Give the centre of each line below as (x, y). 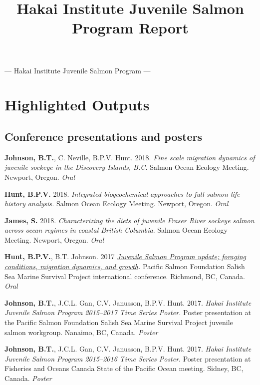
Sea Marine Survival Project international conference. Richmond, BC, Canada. (125, 276)
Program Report (130, 28)
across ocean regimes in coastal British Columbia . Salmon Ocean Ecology (116, 230)
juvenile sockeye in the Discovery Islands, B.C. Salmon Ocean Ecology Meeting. (127, 167)
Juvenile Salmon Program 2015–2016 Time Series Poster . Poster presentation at (128, 358)
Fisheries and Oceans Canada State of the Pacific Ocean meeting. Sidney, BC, (124, 368)
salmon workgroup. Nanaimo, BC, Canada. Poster (81, 332)
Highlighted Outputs (77, 105)
